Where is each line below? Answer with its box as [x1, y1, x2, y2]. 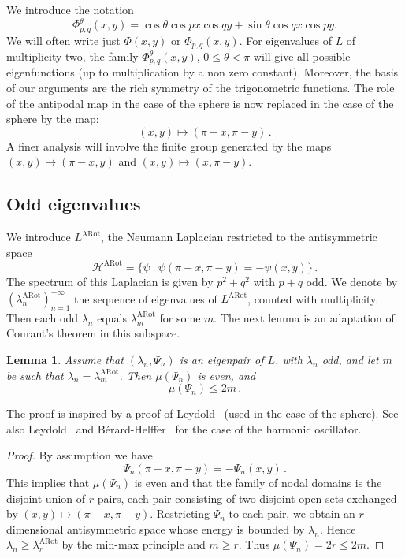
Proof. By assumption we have [6, 447, 153, 463]
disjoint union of [6, 489, 86, 506]
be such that [6, 366, 64, 383]
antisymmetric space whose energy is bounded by [67, 520, 305, 537]
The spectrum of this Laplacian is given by [6, 273, 214, 289]
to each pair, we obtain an [229, 505, 355, 522]
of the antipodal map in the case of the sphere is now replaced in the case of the [6, 95, 394, 111]
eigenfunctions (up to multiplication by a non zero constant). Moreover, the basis [6, 64, 399, 80]
